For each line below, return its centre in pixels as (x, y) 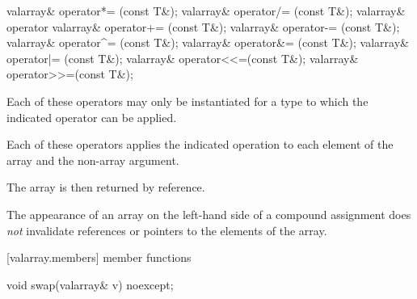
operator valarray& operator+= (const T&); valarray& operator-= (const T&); (203, 26)
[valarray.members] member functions (99, 257)
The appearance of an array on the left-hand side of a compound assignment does (209, 214)
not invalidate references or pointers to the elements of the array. (167, 230)
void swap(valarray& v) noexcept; (90, 284)
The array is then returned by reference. (106, 187)
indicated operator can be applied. (92, 117)
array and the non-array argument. (93, 160)
